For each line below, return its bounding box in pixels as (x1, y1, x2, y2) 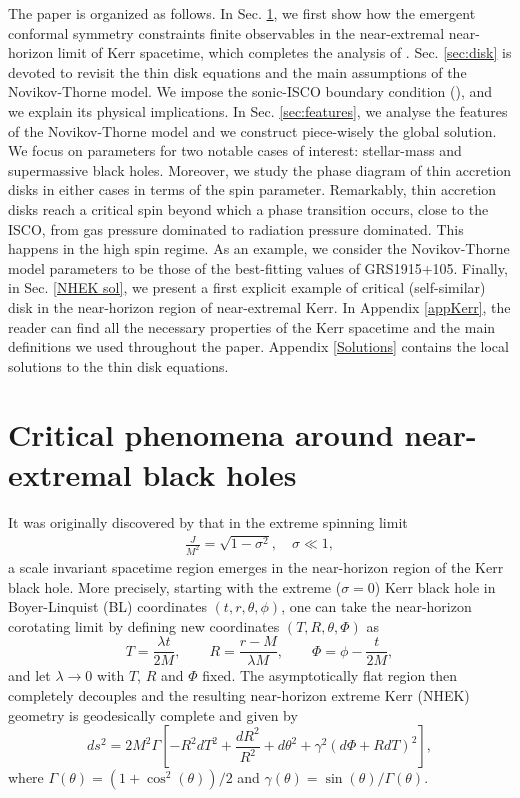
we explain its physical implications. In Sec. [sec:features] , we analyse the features (8, 100, 508, 121)
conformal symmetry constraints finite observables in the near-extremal (8, 22, 445, 43)
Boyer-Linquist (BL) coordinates (8, 596, 207, 617)
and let (8, 665, 51, 686)
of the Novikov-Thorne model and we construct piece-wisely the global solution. (8, 120, 497, 141)
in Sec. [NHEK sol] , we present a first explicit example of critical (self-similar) (8, 277, 486, 298)
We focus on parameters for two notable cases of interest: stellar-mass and (8, 140, 462, 161)
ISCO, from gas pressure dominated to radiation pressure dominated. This (8, 218, 464, 239)
